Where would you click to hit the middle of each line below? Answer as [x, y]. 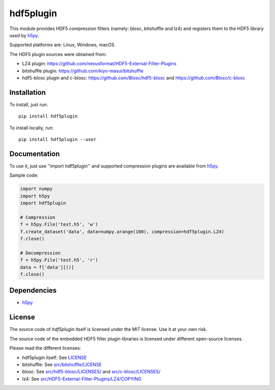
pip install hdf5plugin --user [58, 139]
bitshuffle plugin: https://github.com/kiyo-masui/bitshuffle [83, 71]
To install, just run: [29, 104]
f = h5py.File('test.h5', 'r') [59, 260]
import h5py [35, 196]
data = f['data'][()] [47, 267]
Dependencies [33, 290]
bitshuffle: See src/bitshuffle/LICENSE [62, 365]
